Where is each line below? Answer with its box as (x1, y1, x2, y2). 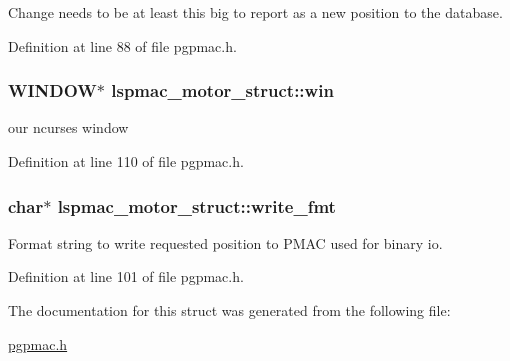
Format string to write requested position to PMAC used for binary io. (8, 232, 443, 253)
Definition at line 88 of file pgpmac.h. (8, 35, 237, 56)
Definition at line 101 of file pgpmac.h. (8, 266, 244, 287)
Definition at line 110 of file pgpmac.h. (8, 151, 244, 171)
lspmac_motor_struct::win (111, 78, 334, 103)
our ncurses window (8, 117, 129, 138)
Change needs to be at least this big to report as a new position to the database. (8, 2, 503, 22)
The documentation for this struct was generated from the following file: (8, 300, 451, 320)
